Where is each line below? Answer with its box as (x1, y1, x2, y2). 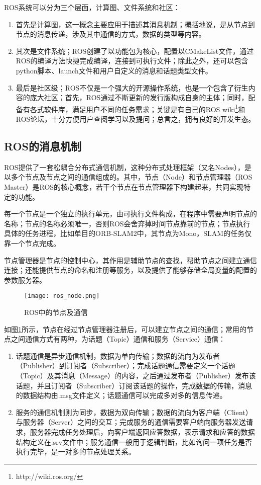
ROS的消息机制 (4, 138, 82, 153)
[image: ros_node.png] (24, 292, 100, 300)
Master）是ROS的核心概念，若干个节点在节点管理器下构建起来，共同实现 (4, 181, 244, 192)
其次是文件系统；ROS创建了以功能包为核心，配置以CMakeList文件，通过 (16, 45, 254, 56)
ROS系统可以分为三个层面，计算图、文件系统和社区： (4, 2, 180, 12)
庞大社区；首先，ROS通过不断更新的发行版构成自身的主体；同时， (30, 92, 248, 103)
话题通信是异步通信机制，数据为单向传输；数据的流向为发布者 (16, 350, 220, 361)
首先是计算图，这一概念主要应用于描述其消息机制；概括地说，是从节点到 (16, 19, 255, 29)
